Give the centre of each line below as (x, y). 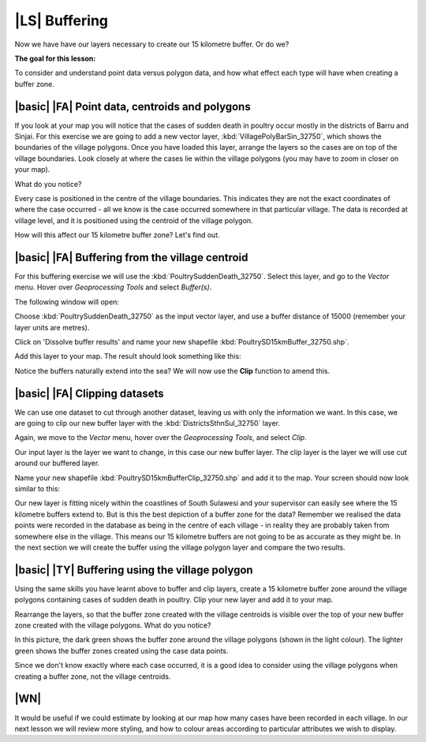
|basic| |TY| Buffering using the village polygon (134, 570)
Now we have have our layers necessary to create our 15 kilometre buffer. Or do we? (152, 44)
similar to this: (37, 489)
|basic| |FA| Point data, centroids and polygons (133, 106)
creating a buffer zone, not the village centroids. (93, 676)
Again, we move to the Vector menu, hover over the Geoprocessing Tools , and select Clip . (161, 438)
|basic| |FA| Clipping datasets (90, 393)
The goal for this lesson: (55, 58)
